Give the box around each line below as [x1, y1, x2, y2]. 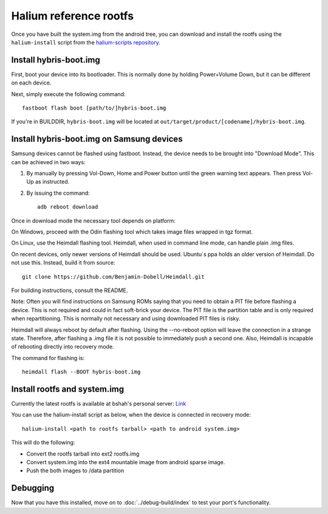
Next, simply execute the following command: [11, 90, 126, 97]
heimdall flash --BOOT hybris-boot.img [22, 369, 141, 375]
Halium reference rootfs [11, 9, 134, 23]
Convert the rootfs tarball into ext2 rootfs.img [26, 450, 140, 457]
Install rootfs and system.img [11, 384, 125, 394]
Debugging [11, 483, 55, 493]
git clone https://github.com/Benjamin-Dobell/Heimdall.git [22, 273, 205, 280]
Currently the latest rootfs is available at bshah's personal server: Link [11, 400, 186, 408]
